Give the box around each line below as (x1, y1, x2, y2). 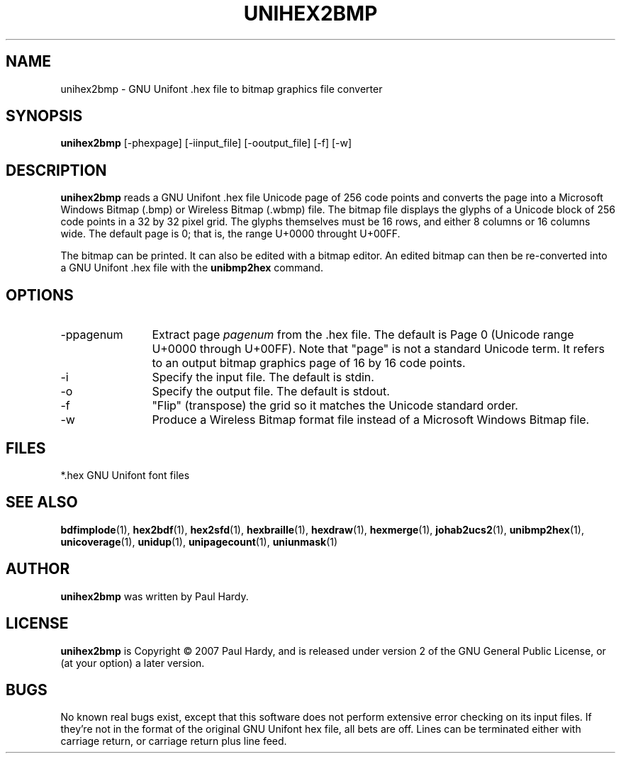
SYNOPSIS (6, 107, 83, 125)
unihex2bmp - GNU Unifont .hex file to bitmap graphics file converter (60, 82, 383, 95)
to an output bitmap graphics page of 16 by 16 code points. (152, 356, 466, 371)
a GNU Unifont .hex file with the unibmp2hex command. (60, 262, 323, 274)
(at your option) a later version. (60, 656, 205, 669)
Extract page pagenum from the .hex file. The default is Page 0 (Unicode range (152, 327, 574, 342)
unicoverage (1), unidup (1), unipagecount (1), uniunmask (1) (60, 535, 338, 548)
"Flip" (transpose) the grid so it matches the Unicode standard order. (152, 398, 518, 413)
